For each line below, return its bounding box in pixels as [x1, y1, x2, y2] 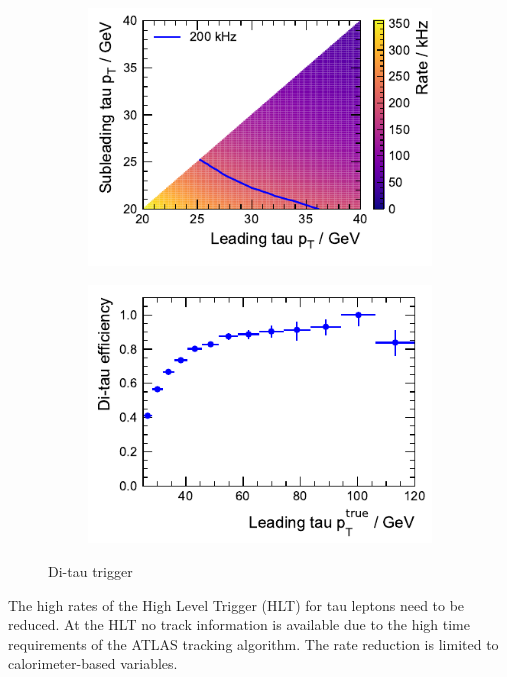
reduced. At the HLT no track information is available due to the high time [8, 614, 470, 635]
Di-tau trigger [48, 560, 133, 581]
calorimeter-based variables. [8, 653, 178, 674]
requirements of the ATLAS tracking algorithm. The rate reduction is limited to [8, 633, 499, 654]
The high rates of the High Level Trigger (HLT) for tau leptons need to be [8, 594, 465, 615]
